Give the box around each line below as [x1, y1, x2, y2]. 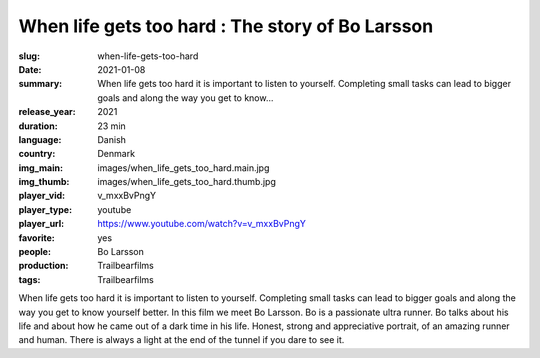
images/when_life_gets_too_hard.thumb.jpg [97, 176, 277, 188]
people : [18, 246, 52, 258]
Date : [18, 63, 42, 75]
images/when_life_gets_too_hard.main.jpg [97, 161, 270, 174]
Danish [97, 133, 127, 145]
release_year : [18, 106, 77, 118]
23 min [97, 120, 127, 132]
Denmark [97, 148, 135, 160]
